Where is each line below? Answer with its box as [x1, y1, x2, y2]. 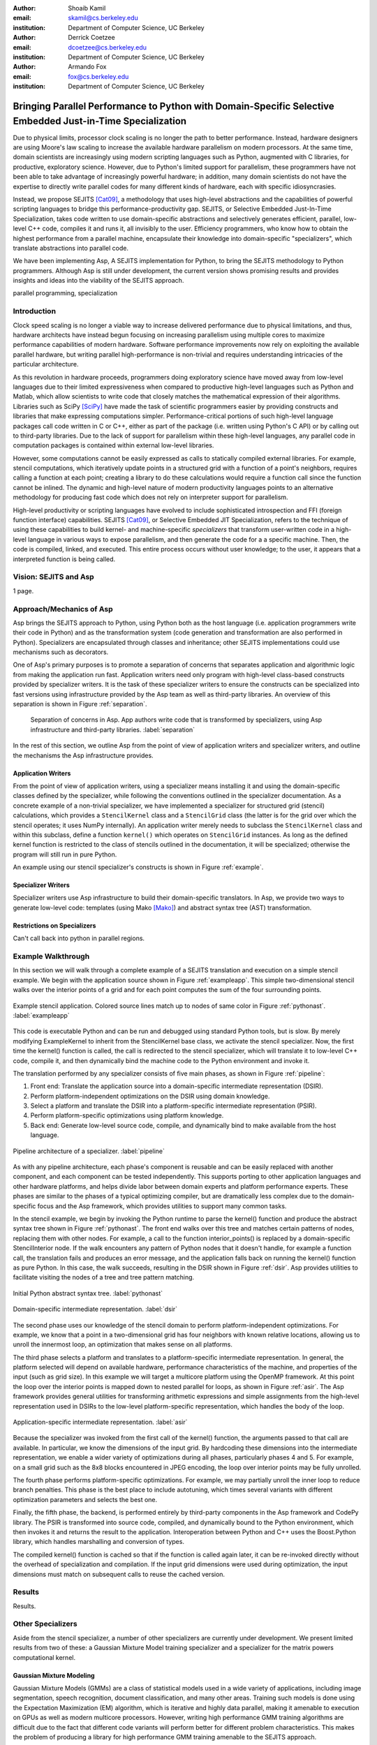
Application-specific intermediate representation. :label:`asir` [13, 1418, 188, 1427]
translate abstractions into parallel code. [13, 244, 129, 252]
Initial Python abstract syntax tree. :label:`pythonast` [13, 1289, 163, 1298]
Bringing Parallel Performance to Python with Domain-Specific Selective [13, 100, 334, 112]
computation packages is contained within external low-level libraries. [13, 441, 214, 450]
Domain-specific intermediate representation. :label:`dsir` [13, 1305, 178, 1314]
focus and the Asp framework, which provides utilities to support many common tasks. [37, 1201, 287, 1210]
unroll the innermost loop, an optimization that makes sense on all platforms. [13, 1340, 233, 1349]
